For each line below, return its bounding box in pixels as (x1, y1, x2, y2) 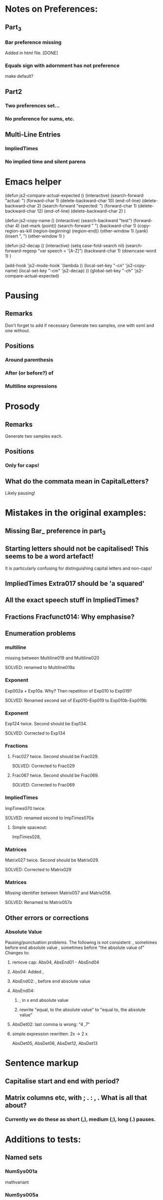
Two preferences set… (5, 102, 60, 109)
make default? (5, 73, 34, 79)
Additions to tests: (5, 1134, 81, 1145)
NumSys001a (5, 1168, 37, 1175)
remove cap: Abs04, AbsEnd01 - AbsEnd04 (12, 959, 100, 965)
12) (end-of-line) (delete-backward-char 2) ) (36, 208, 126, 214)
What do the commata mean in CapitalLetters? (5, 477, 149, 485)
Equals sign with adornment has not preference (5, 62, 120, 69)
